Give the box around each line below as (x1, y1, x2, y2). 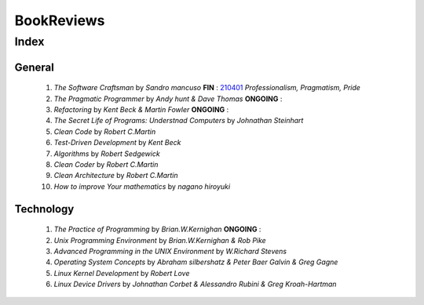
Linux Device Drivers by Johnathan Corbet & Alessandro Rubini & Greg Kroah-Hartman (53, 279, 337, 289)
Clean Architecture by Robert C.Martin (53, 171, 178, 180)
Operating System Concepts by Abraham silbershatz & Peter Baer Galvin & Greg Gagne (53, 257, 338, 267)
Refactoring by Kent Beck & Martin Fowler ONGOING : (53, 105, 229, 114)
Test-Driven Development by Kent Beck (53, 138, 181, 147)
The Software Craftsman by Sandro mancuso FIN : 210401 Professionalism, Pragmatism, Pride (53, 83, 361, 93)
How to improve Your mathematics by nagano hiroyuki (53, 181, 231, 191)
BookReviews (14, 12, 105, 29)
